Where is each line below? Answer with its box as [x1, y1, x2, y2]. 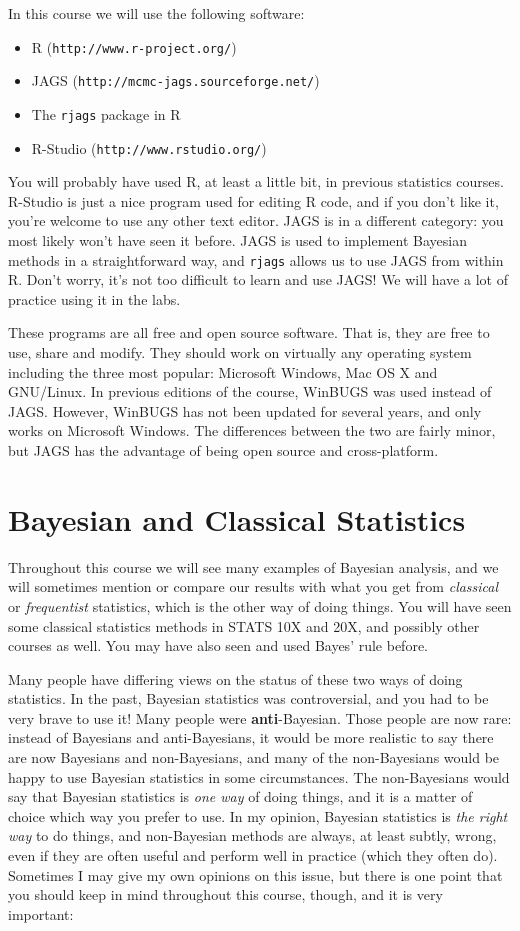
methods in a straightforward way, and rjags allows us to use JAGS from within [8, 249, 504, 270]
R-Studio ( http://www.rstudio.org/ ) [31, 137, 267, 158]
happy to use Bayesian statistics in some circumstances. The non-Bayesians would [8, 766, 510, 787]
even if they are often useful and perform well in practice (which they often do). [8, 845, 498, 866]
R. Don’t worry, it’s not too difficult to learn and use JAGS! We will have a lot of [8, 269, 508, 290]
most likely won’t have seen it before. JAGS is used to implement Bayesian [8, 230, 467, 250]
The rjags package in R [31, 103, 181, 124]
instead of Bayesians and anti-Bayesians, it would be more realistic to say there [8, 727, 494, 748]
